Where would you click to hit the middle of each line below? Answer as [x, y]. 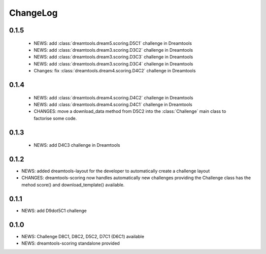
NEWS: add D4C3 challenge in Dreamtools [77, 145]
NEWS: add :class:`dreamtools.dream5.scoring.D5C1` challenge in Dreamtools [113, 43]
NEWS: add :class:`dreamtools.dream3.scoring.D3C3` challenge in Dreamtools [113, 57]
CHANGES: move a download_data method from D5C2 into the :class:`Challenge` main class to [130, 111]
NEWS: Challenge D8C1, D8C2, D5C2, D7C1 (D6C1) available [83, 236]
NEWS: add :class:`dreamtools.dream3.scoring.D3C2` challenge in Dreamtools [113, 50]
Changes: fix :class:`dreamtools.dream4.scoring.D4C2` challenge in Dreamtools [115, 71]
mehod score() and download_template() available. [73, 185]
